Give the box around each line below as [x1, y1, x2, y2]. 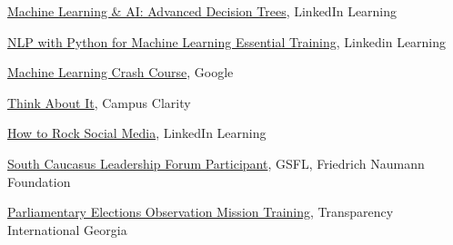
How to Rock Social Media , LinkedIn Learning [7, 123, 267, 142]
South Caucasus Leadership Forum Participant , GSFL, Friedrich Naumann [7, 153, 425, 172]
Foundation [7, 171, 71, 191]
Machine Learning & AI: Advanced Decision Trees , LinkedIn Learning [7, 2, 398, 20]
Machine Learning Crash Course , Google [7, 63, 234, 82]
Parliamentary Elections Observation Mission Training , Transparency [7, 202, 394, 221]
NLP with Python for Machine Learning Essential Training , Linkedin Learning [7, 32, 447, 51]
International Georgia [7, 220, 127, 239]
